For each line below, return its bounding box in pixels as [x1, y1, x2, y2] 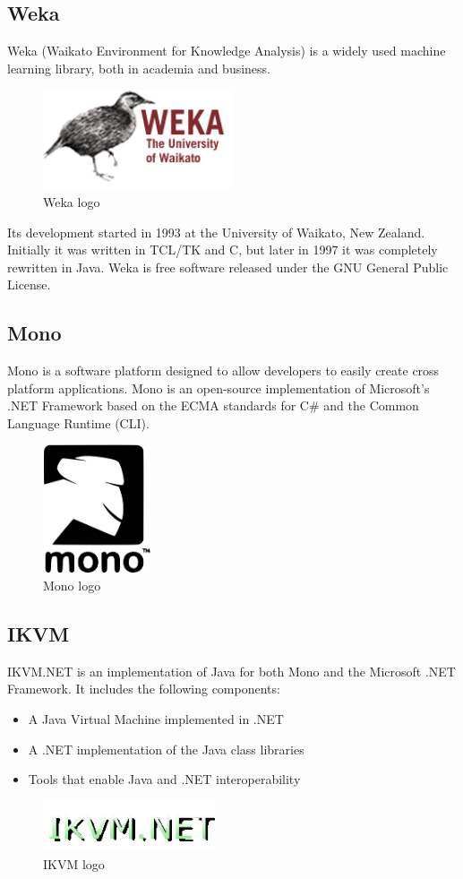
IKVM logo [43, 855, 105, 874]
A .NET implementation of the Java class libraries [28, 739, 304, 758]
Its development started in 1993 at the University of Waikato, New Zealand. [7, 222, 425, 241]
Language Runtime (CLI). [7, 413, 150, 432]
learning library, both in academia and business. [7, 58, 271, 77]
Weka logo [43, 192, 100, 211]
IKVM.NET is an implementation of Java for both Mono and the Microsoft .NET [7, 661, 456, 680]
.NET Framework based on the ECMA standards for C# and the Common [7, 396, 419, 415]
